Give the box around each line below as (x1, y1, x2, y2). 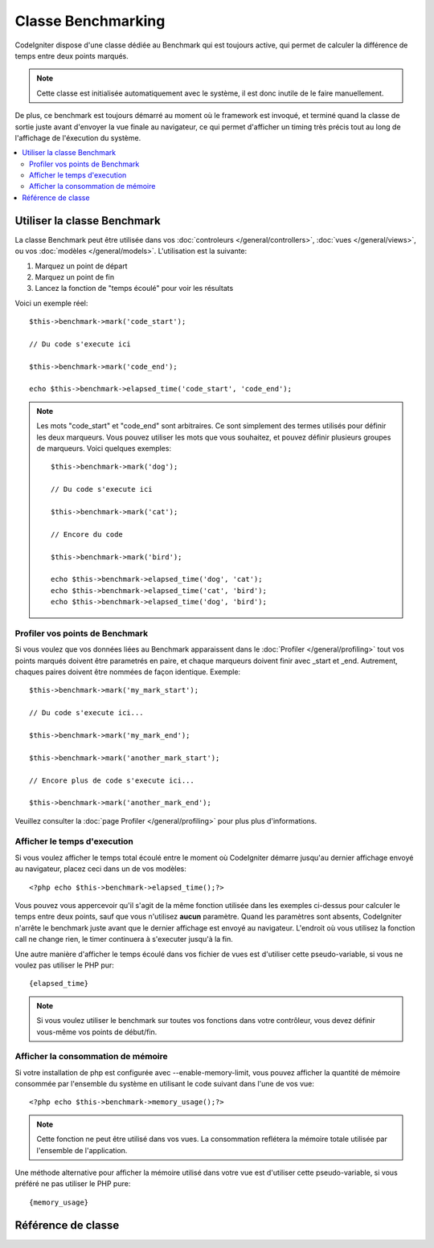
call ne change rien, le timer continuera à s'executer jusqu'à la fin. (14, 935, 233, 944)
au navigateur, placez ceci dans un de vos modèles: (14, 864, 186, 874)
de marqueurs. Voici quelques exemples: (36, 444, 172, 453)
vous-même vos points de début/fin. (36, 1027, 158, 1037)
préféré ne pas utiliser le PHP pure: (14, 1179, 131, 1189)
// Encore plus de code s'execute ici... (29, 775, 194, 785)
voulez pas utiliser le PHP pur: (14, 960, 114, 970)
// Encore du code (51, 530, 124, 538)
